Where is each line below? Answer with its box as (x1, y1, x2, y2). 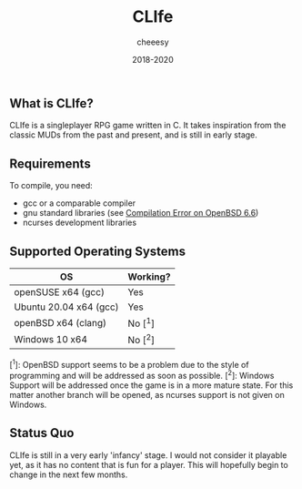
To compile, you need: (9, 180, 93, 191)
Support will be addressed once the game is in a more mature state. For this (9, 380, 294, 391)
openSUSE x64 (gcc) (14, 285, 105, 298)
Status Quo (9, 425, 75, 441)
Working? (127, 270, 171, 283)
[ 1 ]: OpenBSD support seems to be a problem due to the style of (9, 357, 249, 370)
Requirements (9, 156, 91, 171)
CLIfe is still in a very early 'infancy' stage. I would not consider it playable (9, 449, 287, 461)
